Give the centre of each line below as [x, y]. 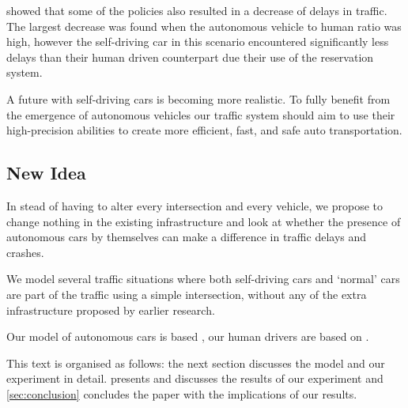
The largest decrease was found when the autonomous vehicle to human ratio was [204, 26]
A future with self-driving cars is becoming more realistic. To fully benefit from [198, 98]
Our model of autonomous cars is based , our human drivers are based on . [188, 336]
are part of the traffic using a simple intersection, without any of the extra [187, 294]
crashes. [25, 252]
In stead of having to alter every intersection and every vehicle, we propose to [195, 205]
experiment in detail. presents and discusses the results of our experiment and [195, 378]
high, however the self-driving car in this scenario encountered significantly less [198, 42]
